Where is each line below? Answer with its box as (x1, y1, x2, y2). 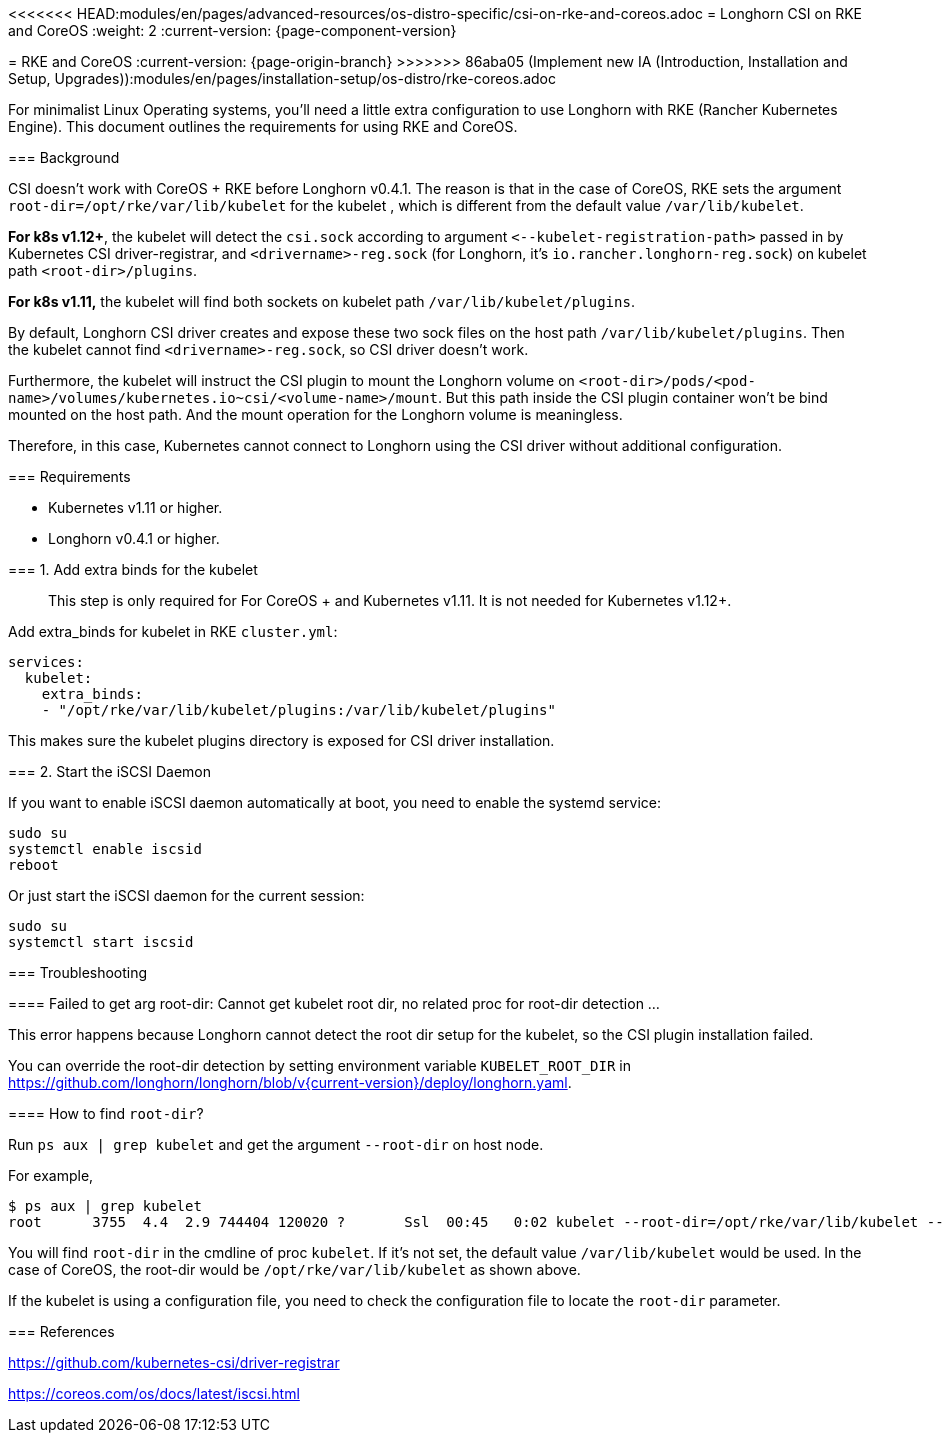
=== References (8, 1323, 115, 1340)
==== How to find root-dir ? (8, 1105, 204, 1122)
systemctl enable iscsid (8, 841, 202, 857)
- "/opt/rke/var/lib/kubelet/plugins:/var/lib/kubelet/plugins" (41, 702, 556, 718)
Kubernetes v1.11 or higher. (48, 499, 223, 516)
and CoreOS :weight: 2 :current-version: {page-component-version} (8, 22, 457, 39)
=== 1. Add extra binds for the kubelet (8, 561, 258, 578)
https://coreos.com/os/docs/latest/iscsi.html (8, 1385, 300, 1402)
